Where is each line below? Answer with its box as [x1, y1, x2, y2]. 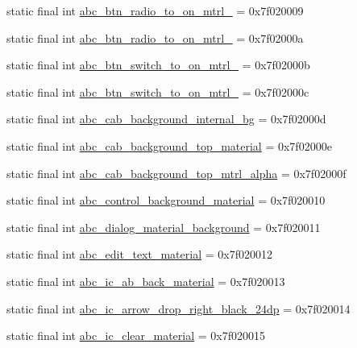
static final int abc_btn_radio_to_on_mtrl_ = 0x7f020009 [6, 2, 304, 19]
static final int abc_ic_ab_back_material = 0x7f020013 [6, 272, 285, 289]
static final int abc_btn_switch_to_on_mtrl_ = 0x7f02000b [6, 56, 310, 73]
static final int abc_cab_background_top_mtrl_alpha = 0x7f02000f [6, 164, 347, 181]
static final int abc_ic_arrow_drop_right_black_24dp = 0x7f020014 [6, 300, 351, 317]
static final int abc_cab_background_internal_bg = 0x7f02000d [6, 110, 326, 127]
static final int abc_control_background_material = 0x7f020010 [6, 192, 326, 209]
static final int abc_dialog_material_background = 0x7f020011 [6, 218, 321, 235]
